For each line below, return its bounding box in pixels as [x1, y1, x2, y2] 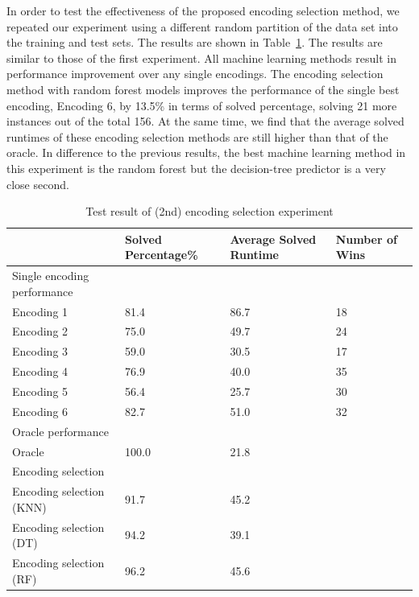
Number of [335, 230, 397, 247]
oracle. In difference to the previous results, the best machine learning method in [6, 144, 406, 161]
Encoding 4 [12, 363, 68, 380]
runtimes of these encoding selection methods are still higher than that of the [6, 128, 388, 145]
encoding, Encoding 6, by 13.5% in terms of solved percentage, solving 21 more [6, 97, 397, 113]
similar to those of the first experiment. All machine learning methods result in [6, 49, 396, 66]
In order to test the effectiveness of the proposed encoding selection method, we [6, 2, 400, 19]
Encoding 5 [12, 382, 68, 399]
